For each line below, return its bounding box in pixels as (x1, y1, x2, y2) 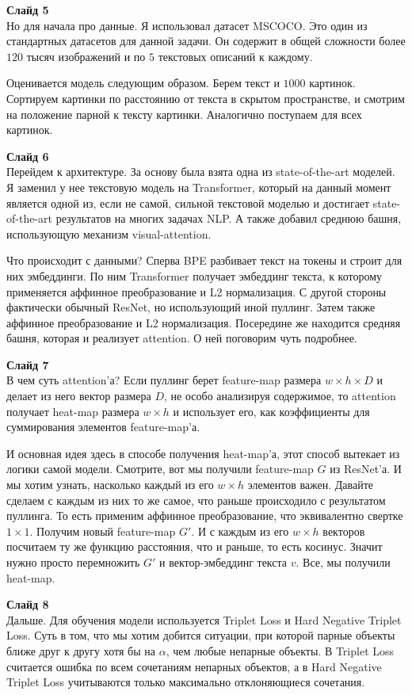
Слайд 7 (6, 356, 49, 372)
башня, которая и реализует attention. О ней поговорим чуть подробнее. (6, 330, 357, 346)
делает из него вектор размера (6, 388, 151, 404)
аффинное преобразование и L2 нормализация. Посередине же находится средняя (6, 314, 401, 330)
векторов (322, 522, 365, 539)
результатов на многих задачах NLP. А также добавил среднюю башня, (55, 210, 402, 227)
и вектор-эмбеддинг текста (159, 554, 288, 570)
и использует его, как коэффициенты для (173, 403, 370, 419)
